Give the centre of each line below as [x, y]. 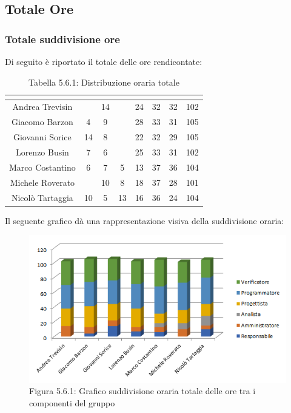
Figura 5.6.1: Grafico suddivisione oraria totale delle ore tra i [142, 391]
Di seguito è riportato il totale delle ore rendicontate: [104, 61]
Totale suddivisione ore [62, 39]
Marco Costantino [42, 167]
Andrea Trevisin [42, 107]
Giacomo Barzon [42, 122]
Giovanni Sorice [42, 137]
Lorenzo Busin [42, 152]
